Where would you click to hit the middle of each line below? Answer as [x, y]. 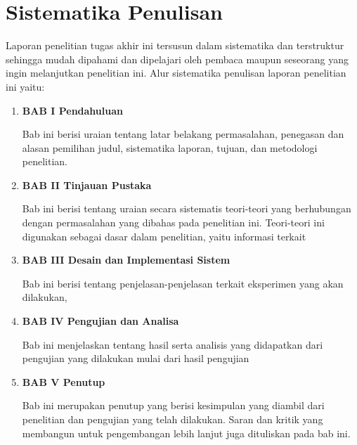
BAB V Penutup [64, 381]
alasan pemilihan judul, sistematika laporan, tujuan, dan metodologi [170, 147]
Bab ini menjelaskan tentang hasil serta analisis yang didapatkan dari [173, 344]
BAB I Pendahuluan [72, 110]
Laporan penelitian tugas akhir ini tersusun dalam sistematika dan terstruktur [175, 45]
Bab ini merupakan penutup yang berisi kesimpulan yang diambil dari [173, 405]
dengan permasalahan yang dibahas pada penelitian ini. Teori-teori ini [173, 222]
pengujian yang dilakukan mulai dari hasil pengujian [136, 358]
